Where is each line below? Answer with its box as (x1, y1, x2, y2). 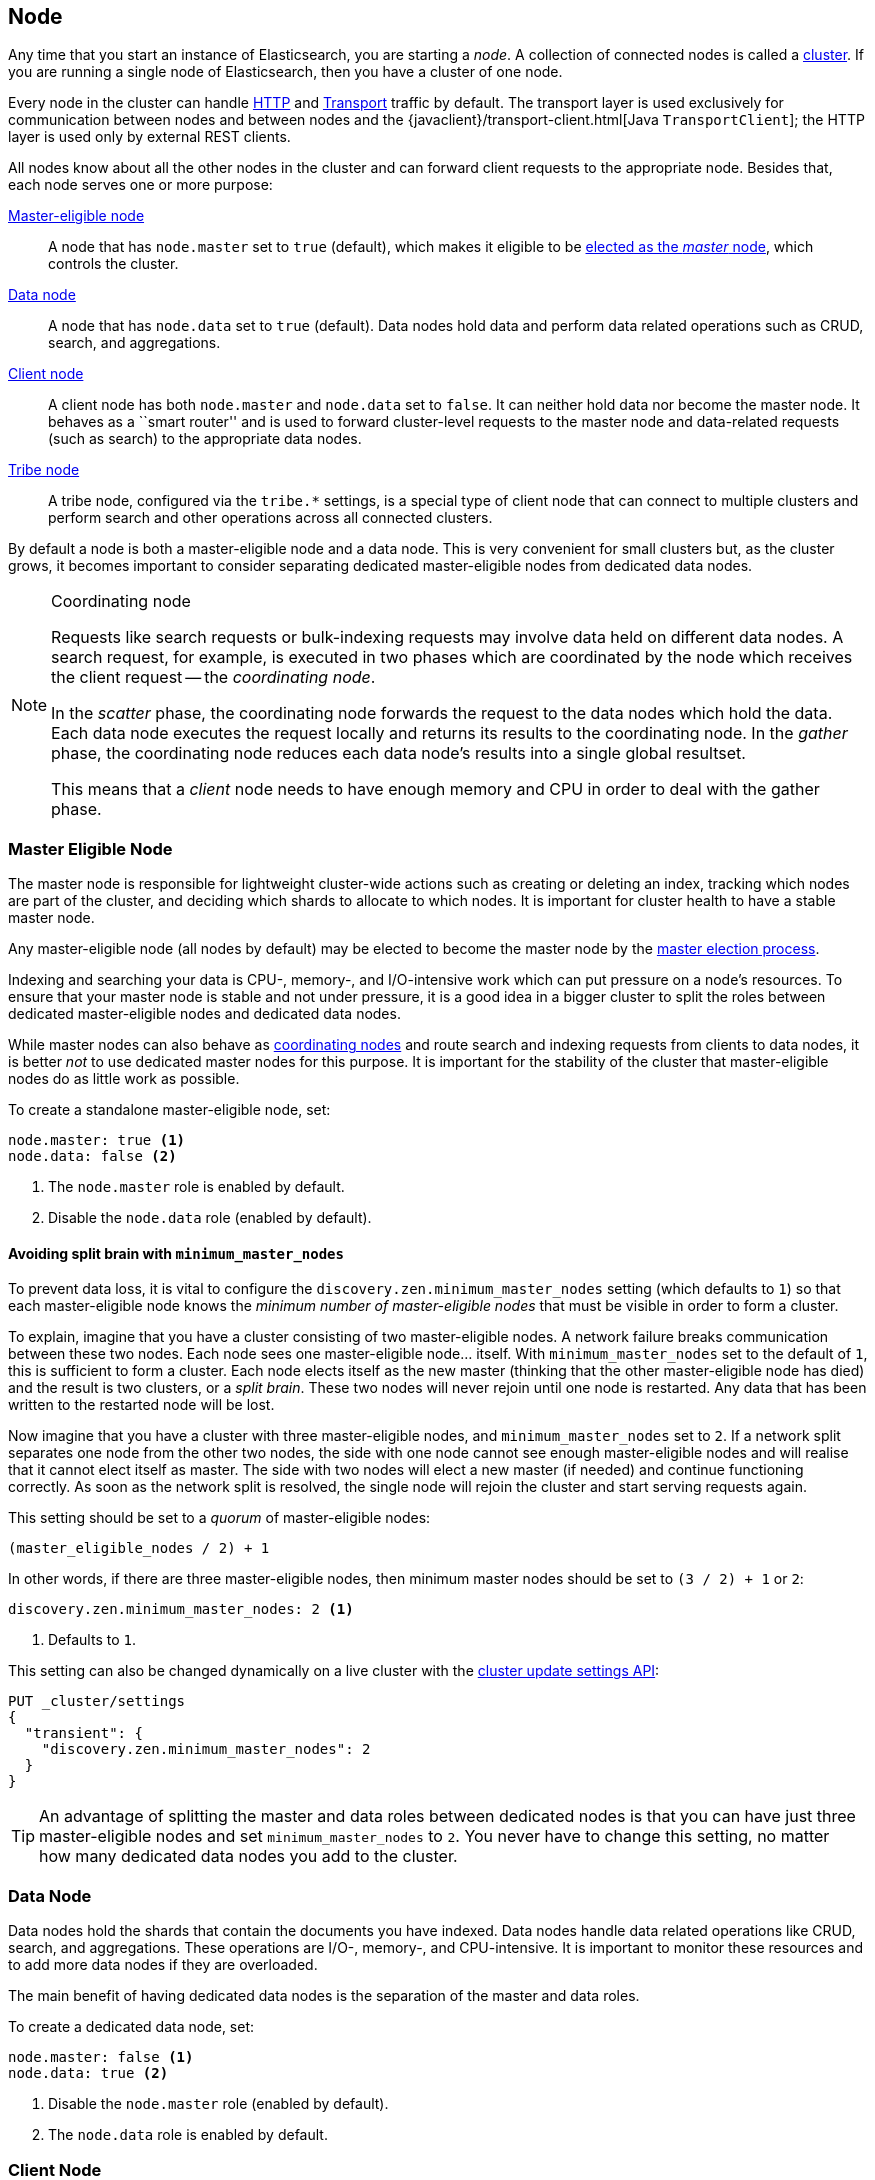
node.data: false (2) (8, 1148, 177, 1165)
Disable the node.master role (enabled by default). (48, 2095, 389, 2113)
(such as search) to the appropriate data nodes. (48, 430, 362, 448)
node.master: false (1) (8, 2049, 194, 2066)
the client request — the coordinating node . (51, 667, 376, 688)
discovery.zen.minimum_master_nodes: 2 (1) (8, 1601, 354, 1618)
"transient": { (24, 1725, 143, 1742)
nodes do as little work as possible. (8, 1070, 240, 1088)
